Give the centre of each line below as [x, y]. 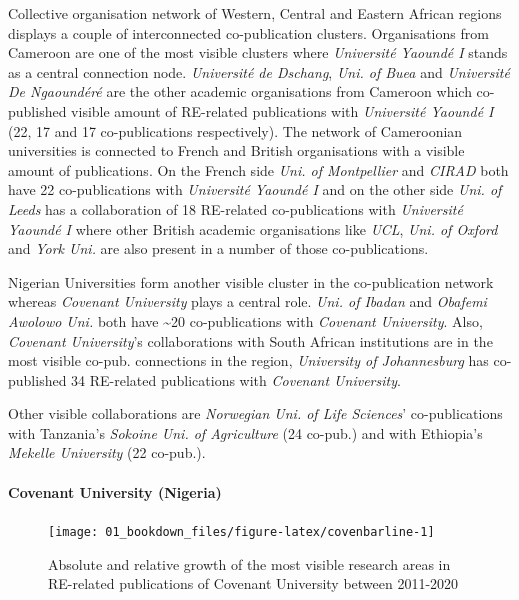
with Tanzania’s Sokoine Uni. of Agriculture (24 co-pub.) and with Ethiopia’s [245, 432]
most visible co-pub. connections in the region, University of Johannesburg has [248, 360]
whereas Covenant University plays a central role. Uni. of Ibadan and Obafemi [247, 301]
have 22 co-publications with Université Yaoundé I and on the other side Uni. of [255, 189]
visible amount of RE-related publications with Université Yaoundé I [282, 110]
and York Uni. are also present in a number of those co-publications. [218, 248]
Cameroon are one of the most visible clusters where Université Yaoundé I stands [258, 52]
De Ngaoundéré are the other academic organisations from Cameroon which [240, 91]
